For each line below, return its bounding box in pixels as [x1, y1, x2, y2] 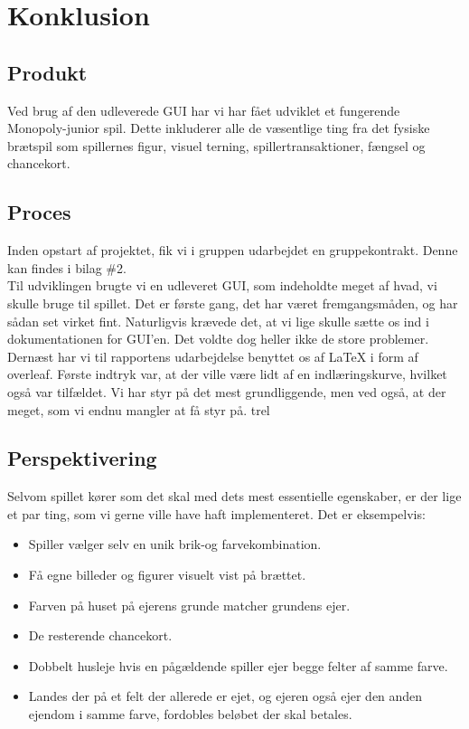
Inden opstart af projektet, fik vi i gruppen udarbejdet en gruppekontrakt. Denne [7, 241, 458, 260]
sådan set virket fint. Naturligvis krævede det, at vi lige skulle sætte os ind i [7, 311, 429, 330]
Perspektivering [7, 444, 157, 472]
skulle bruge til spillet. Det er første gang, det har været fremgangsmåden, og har [7, 293, 458, 312]
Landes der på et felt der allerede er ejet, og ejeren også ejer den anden [28, 686, 423, 705]
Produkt [7, 58, 88, 86]
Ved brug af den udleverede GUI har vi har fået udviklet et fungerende [7, 100, 400, 119]
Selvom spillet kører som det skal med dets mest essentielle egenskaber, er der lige [7, 487, 462, 506]
